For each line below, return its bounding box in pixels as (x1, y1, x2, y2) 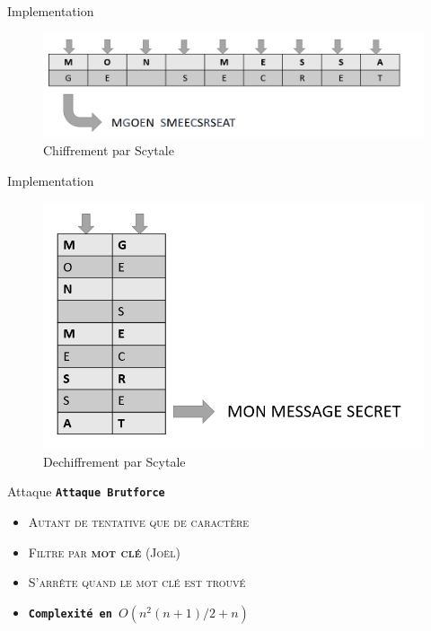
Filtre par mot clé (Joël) (28, 542, 180, 561)
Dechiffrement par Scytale (43, 451, 186, 470)
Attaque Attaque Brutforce (7, 482, 165, 501)
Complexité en (28, 607, 112, 620)
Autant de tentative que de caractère (28, 513, 250, 531)
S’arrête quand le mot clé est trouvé (28, 573, 246, 592)
